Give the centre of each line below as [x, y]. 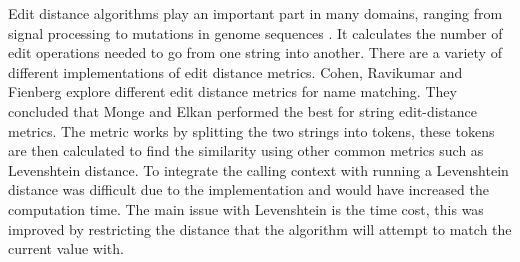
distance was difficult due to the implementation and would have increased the [248, 189]
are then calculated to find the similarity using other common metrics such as [246, 150]
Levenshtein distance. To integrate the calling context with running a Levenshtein [258, 169]
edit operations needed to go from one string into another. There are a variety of [255, 52]
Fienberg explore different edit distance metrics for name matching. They [232, 91]
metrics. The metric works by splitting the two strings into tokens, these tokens [251, 130]
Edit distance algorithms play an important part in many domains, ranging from [255, 13]
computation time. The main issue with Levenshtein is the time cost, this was [246, 208]
